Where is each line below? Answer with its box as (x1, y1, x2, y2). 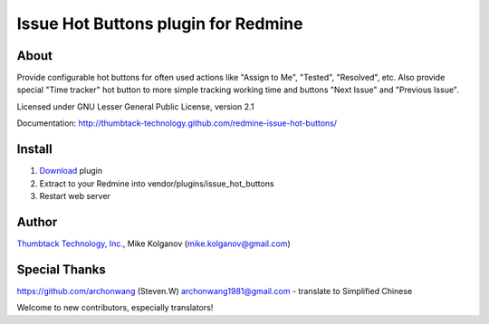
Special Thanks (16, 262, 106, 277)
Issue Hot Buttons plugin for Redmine (16, 14, 303, 33)
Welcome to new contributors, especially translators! (16, 302, 214, 313)
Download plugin (39, 166, 103, 176)
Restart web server (39, 190, 110, 201)
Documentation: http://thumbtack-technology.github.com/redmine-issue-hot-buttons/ (16, 118, 338, 129)
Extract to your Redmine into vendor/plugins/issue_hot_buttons (39, 177, 275, 189)
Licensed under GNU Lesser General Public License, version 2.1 (16, 100, 254, 112)
